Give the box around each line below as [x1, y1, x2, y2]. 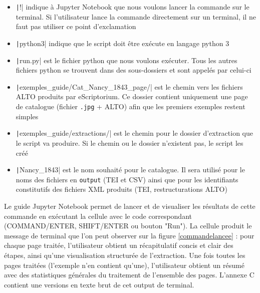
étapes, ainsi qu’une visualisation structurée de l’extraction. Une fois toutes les [4, 249, 245, 260]
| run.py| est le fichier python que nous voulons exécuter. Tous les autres [16, 55, 237, 65]
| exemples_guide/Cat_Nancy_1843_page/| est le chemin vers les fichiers [16, 81, 243, 92]
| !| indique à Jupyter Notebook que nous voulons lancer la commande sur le [16, 2, 249, 12]
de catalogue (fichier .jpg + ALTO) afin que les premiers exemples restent [16, 101, 245, 111]
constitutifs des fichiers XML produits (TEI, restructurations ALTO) [16, 184, 227, 194]
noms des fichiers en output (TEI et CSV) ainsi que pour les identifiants [16, 174, 238, 184]
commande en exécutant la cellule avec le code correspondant [4, 210, 192, 221]
